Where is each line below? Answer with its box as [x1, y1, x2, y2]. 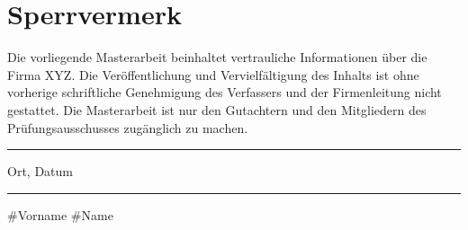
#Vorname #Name [7, 205, 113, 224]
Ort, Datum [7, 162, 73, 181]
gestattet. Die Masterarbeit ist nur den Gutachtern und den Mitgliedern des [7, 100, 427, 119]
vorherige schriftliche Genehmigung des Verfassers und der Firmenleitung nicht [7, 83, 442, 102]
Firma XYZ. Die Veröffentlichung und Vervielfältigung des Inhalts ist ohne [7, 65, 419, 84]
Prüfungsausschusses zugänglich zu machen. [7, 118, 248, 137]
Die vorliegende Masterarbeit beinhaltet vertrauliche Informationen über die [7, 48, 427, 66]
